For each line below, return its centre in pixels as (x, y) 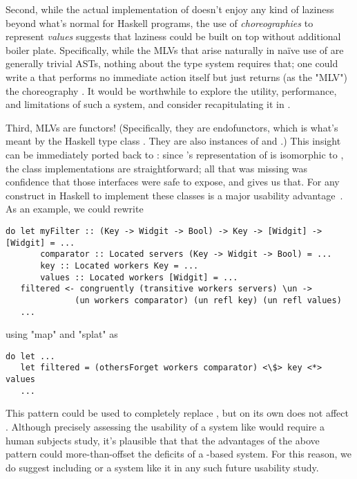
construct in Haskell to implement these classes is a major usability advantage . (174, 195)
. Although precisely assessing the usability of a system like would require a (165, 426)
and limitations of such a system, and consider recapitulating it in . (148, 104)
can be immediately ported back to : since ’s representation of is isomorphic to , (175, 154)
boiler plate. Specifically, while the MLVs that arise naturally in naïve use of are (175, 49)
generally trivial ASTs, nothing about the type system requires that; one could (172, 63)
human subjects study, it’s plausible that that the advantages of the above (163, 440)
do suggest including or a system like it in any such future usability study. (162, 467)
